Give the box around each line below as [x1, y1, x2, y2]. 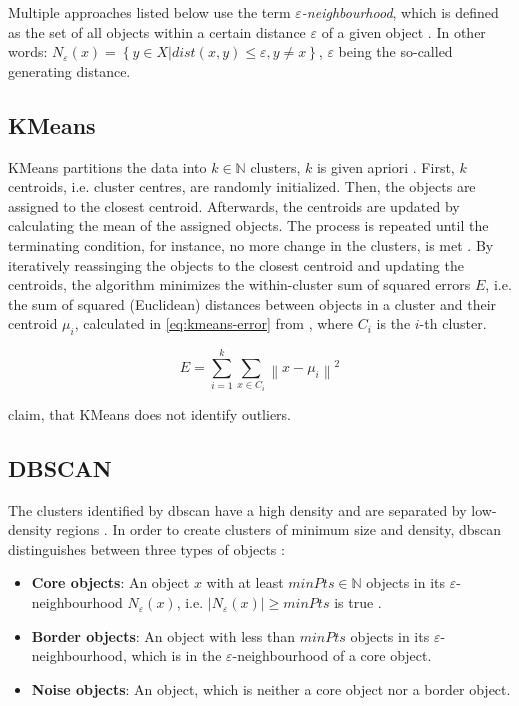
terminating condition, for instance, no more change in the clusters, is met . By [8, 234, 494, 255]
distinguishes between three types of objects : [8, 538, 285, 559]
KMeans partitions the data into [8, 156, 207, 177]
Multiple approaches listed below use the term [8, 2, 291, 22]
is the [376, 313, 411, 334]
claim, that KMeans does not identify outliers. [8, 403, 292, 424]
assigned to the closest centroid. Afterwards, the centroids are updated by [8, 195, 460, 216]
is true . [334, 592, 382, 613]
